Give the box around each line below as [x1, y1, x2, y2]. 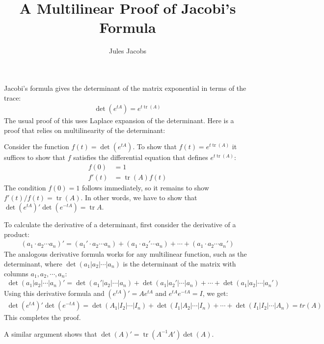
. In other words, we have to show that [81, 192, 197, 202]
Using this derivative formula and [4, 288, 105, 298]
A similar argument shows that [4, 328, 97, 339]
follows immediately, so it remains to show [81, 182, 209, 192]
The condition [4, 182, 46, 192]
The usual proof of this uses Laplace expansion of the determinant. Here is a [4, 115, 234, 126]
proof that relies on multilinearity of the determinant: [4, 125, 165, 135]
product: [4, 229, 29, 239]
